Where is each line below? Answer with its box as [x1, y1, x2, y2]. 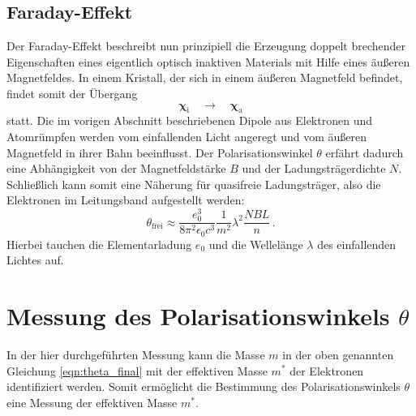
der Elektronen [289, 362, 364, 379]
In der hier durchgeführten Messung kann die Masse [6, 345, 265, 362]
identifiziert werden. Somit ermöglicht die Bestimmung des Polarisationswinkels [6, 378, 401, 395]
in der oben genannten [282, 345, 394, 362]
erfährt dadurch [325, 144, 404, 161]
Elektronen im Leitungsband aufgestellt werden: [6, 191, 245, 208]
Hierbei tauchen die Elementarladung [6, 235, 192, 252]
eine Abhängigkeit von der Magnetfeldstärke [6, 160, 226, 177]
